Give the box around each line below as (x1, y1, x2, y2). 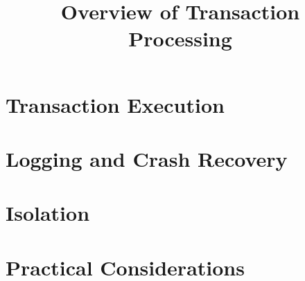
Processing (128, 24, 232, 53)
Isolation (6, 199, 90, 227)
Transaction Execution (6, 90, 225, 118)
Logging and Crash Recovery (6, 144, 288, 172)
